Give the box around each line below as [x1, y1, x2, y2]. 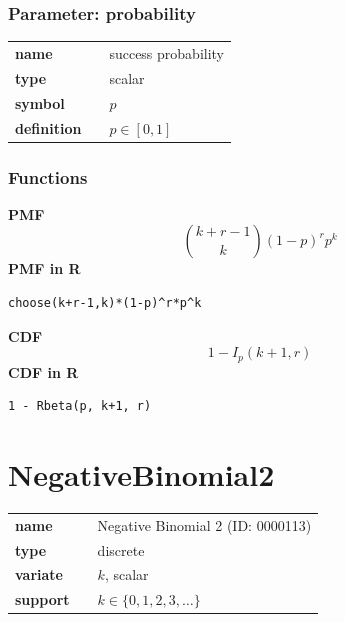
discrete [97, 539, 145, 560]
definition [15, 117, 82, 138]
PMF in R [8, 258, 81, 279]
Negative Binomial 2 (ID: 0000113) [97, 514, 312, 535]
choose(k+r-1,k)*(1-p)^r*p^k [8, 296, 202, 310]
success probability [109, 42, 225, 63]
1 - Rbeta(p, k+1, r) [8, 399, 152, 414]
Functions [8, 164, 88, 189]
